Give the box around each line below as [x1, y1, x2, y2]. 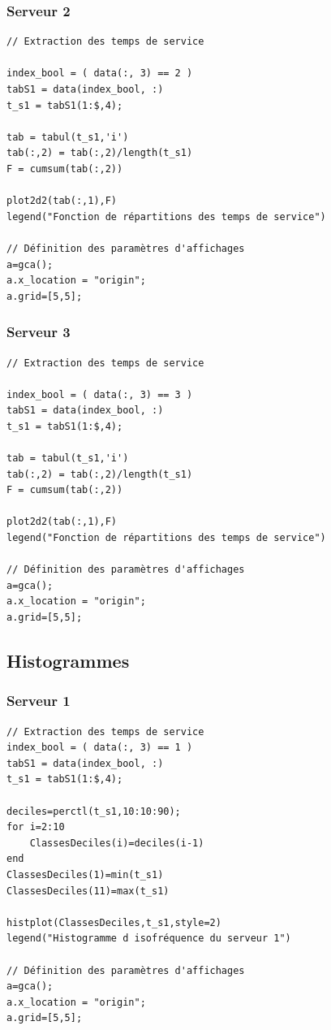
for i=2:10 [6, 821, 65, 833]
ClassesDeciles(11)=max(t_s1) [6, 885, 170, 897]
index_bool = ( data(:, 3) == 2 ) [6, 67, 193, 80]
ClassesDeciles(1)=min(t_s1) [6, 868, 164, 881]
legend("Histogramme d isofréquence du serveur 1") [6, 933, 291, 945]
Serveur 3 [6, 322, 71, 342]
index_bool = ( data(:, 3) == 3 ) [6, 388, 193, 400]
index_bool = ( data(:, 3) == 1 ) [6, 742, 193, 754]
